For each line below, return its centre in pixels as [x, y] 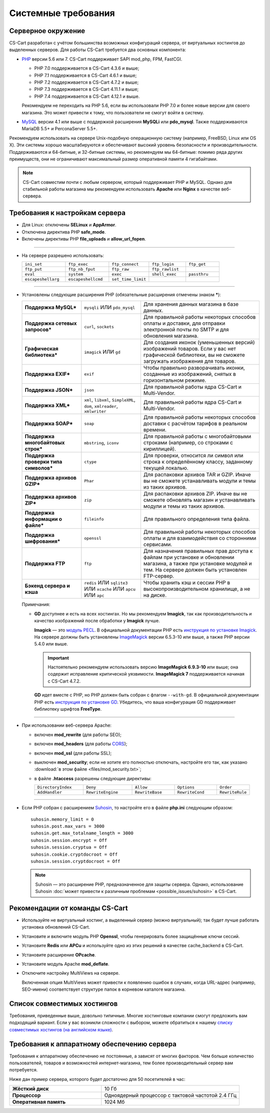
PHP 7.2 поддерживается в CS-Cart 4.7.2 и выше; [86, 82]
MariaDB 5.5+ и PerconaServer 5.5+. [59, 129]
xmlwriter [95, 412]
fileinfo [94, 519]
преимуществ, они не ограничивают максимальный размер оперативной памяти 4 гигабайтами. [113, 159]
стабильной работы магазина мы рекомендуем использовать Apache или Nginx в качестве [121, 189]
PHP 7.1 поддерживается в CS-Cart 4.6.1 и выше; [85, 75]
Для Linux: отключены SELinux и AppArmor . [69, 225]
